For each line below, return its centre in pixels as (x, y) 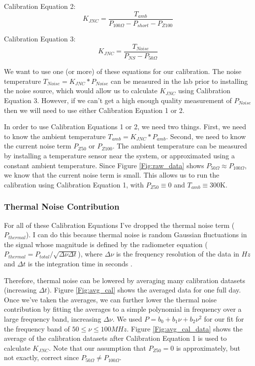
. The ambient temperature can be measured (180, 146)
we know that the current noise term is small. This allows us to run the (112, 175)
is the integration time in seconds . (80, 263)
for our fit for (224, 318)
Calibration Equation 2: (40, 6)
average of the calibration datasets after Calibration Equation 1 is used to (115, 338)
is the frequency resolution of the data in (177, 254)
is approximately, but (208, 348)
